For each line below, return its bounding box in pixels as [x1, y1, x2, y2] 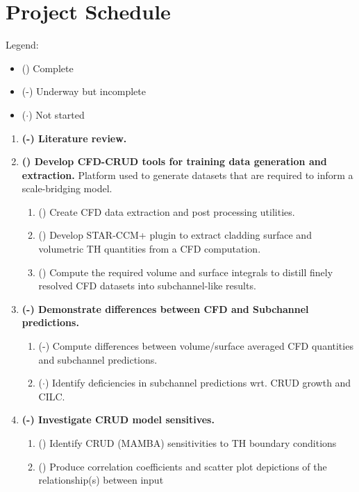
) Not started [28, 107, 85, 121]
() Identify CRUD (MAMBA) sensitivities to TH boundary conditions [38, 436, 337, 450]
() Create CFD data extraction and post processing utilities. [38, 204, 295, 219]
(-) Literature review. [22, 130, 127, 145]
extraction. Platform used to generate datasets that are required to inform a [22, 167, 353, 182]
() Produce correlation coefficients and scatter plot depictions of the [38, 459, 327, 473]
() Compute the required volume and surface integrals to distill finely [38, 264, 333, 279]
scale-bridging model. [22, 181, 112, 196]
